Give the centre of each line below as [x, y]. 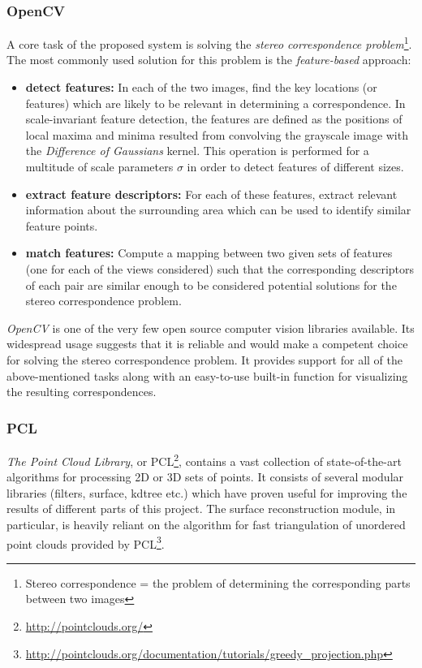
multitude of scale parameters [99, 167]
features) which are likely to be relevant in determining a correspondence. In [215, 103]
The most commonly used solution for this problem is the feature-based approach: [209, 60]
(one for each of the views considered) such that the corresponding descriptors [220, 269]
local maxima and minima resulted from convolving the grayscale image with [217, 134]
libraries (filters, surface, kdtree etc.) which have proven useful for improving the [207, 492]
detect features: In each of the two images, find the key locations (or [201, 87]
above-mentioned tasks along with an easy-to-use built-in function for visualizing [207, 375]
